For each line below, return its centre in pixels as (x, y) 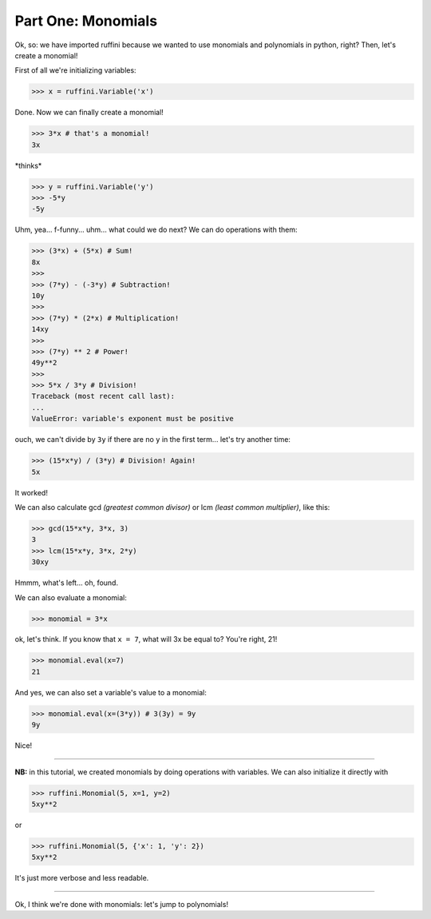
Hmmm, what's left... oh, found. (67, 583)
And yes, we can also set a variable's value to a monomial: (111, 692)
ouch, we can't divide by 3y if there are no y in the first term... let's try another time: (153, 440)
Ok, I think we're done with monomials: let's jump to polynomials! (122, 904)
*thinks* (28, 165)
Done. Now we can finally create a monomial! (89, 113)
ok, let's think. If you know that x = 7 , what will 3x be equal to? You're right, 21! (146, 639)
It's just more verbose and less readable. (82, 878)
